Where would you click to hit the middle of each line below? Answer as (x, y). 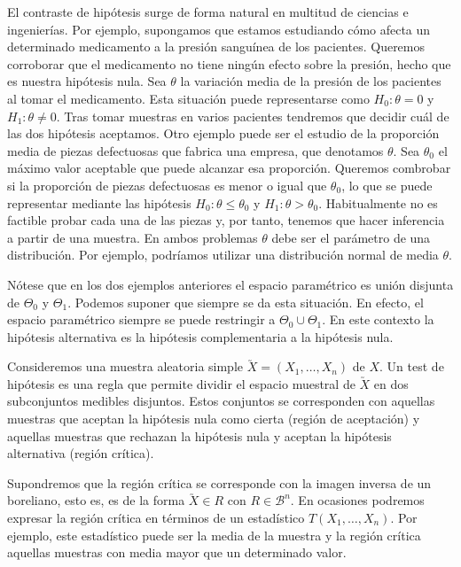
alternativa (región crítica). (81, 453)
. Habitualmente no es (378, 202)
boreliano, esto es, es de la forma (96, 500)
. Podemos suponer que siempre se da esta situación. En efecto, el (246, 302)
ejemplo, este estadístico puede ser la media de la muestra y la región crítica (214, 535)
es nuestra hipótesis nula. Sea (87, 81)
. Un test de (412, 366)
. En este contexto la (378, 319)
